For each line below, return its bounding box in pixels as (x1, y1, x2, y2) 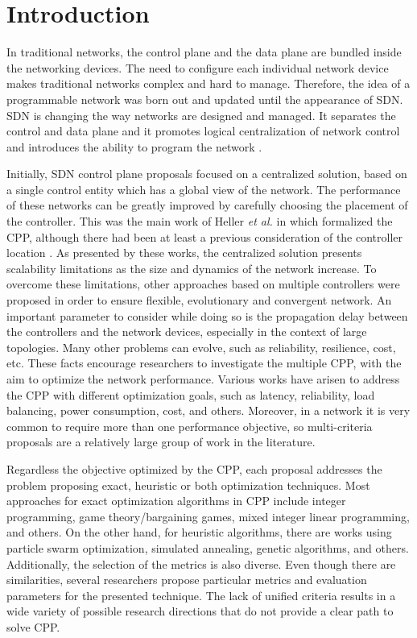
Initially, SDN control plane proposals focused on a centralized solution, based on (6, 165, 407, 182)
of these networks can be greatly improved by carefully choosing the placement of (6, 197, 408, 213)
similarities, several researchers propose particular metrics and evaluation (6, 571, 367, 588)
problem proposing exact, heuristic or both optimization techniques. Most (6, 476, 370, 493)
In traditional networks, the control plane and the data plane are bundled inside (6, 43, 402, 60)
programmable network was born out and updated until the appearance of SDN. (6, 90, 403, 107)
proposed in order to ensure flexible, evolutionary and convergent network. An (6, 292, 392, 309)
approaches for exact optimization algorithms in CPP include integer (6, 492, 346, 509)
